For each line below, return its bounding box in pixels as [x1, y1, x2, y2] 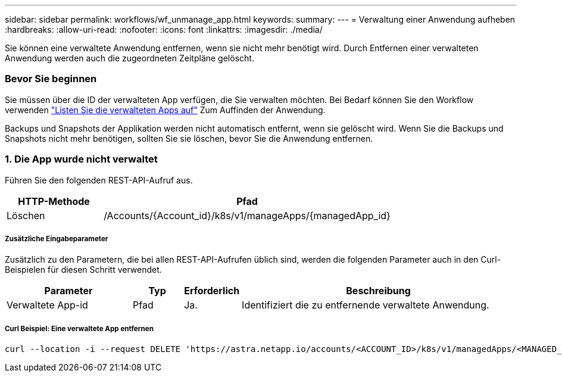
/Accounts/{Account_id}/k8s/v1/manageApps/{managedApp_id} [104, 209, 391, 222]
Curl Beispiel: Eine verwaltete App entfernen [5, 324, 154, 333]
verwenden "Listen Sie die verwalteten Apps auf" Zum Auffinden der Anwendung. [5, 104, 326, 115]
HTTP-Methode [18, 195, 90, 207]
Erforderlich [184, 285, 240, 297]
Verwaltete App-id [7, 299, 88, 311]
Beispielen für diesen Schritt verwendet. [5, 264, 162, 275]
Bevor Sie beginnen [5, 73, 97, 85]
